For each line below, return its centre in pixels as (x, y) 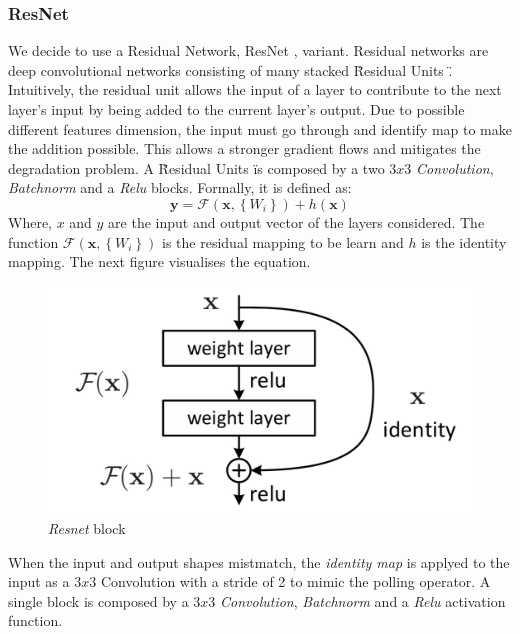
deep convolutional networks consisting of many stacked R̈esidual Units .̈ (230, 69)
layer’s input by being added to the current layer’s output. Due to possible (236, 109)
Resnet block (87, 527)
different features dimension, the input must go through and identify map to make (260, 128)
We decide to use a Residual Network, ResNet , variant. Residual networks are (248, 50)
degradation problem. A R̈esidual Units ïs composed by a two (196, 167)
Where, (30, 221)
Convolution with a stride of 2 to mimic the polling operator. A (295, 581)
